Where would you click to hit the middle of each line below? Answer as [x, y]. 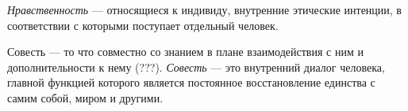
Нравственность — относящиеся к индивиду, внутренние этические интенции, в [204, 9]
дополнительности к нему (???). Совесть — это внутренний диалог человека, [196, 67]
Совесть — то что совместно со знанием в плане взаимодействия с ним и [185, 52]
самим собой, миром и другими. [85, 97]
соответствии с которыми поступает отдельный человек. [143, 25]
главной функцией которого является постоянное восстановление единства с [191, 82]
